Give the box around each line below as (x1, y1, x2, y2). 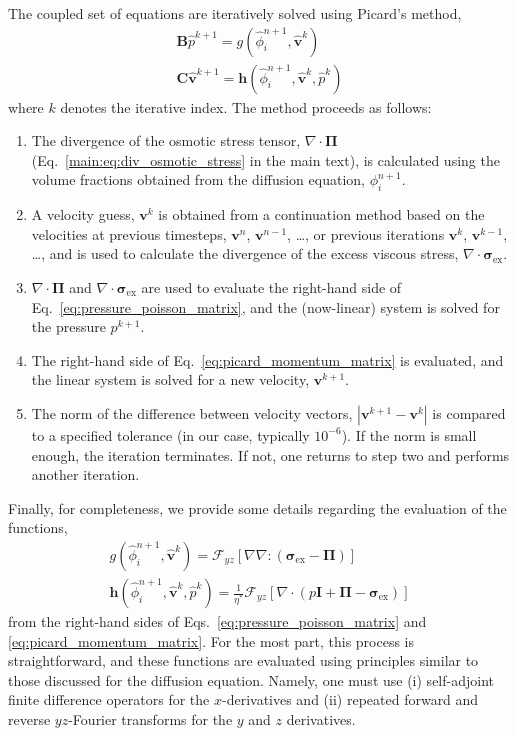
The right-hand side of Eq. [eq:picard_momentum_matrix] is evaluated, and (31, 349, 504, 370)
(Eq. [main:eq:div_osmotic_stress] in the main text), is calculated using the (31, 149, 500, 170)
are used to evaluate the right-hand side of (141, 277, 402, 298)
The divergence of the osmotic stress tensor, (31, 130, 301, 151)
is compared (432, 402, 506, 423)
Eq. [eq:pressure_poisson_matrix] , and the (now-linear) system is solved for (31, 296, 500, 317)
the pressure (31, 316, 106, 337)
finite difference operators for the (8, 689, 210, 710)
